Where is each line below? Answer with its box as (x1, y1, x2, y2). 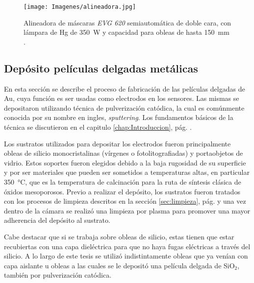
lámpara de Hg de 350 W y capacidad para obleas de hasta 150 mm (24, 27, 229, 37)
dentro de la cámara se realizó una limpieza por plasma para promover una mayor (4, 205, 251, 215)
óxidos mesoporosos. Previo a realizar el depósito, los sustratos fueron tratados (4, 186, 240, 196)
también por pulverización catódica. (4, 270, 112, 280)
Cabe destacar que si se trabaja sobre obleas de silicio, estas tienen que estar (4, 231, 234, 241)
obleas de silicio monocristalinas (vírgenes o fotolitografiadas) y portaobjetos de (4, 148, 243, 158)
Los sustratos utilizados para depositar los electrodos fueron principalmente (4, 138, 231, 148)
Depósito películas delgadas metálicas (4, 60, 198, 75)
